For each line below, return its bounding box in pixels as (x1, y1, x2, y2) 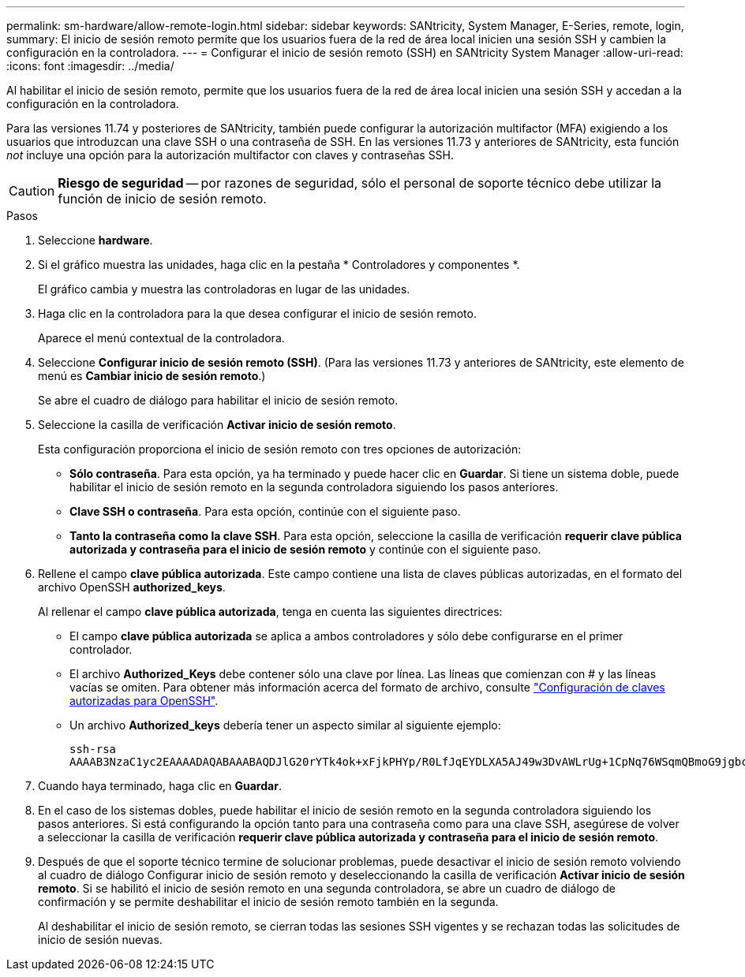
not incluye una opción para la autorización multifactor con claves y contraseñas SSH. (6, 148, 455, 162)
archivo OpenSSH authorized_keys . (38, 580, 226, 594)
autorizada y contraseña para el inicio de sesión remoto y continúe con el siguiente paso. (69, 543, 541, 556)
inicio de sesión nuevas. (38, 933, 163, 946)
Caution (9, 183, 55, 199)
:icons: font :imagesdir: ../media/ (6, 59, 174, 73)
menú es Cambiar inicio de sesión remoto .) (38, 369, 266, 382)
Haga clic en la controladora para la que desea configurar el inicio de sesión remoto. (38, 307, 477, 320)
